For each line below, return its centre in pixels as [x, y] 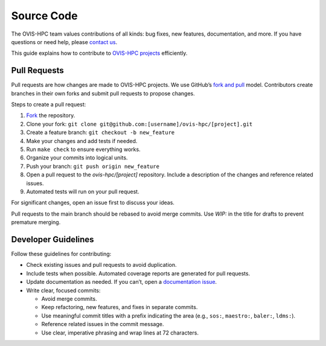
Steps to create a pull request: [49, 104]
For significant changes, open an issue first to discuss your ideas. [93, 203]
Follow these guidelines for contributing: [61, 254]
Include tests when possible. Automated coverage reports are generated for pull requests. [138, 273]
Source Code [44, 16]
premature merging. [36, 222]
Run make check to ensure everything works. [84, 149]
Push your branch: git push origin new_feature [93, 166]
